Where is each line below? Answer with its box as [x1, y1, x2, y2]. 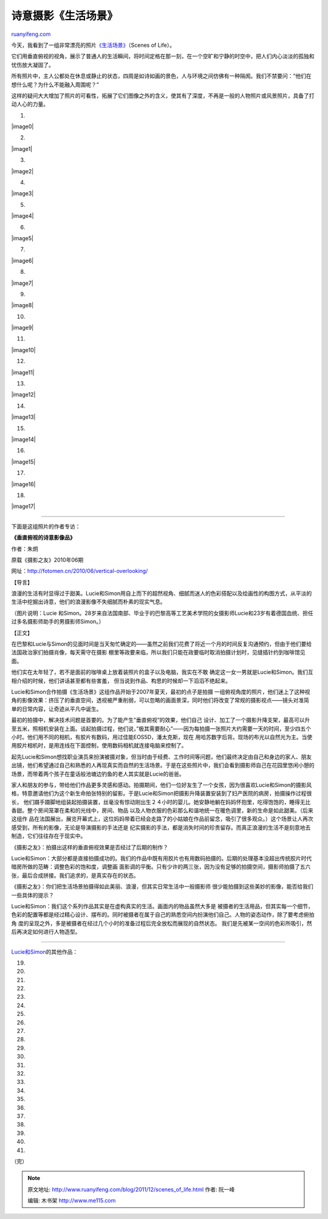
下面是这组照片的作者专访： [11, 523, 81, 530]
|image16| [11, 481, 36, 488]
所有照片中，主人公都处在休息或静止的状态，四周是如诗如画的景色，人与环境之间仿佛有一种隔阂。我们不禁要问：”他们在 [11, 72, 312, 80]
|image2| [11, 167, 34, 175]
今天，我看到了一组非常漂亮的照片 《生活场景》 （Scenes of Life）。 [11, 41, 176, 49]
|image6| [11, 257, 34, 264]
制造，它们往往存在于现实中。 [11, 832, 86, 839]
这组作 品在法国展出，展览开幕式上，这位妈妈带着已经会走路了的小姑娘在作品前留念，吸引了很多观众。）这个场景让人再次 [11, 815, 313, 822]
